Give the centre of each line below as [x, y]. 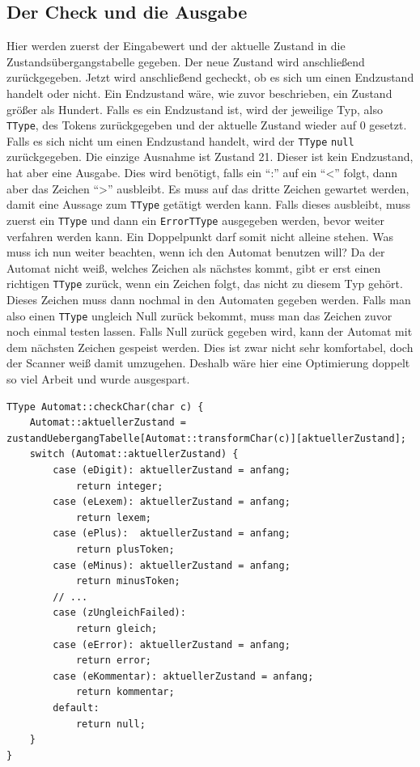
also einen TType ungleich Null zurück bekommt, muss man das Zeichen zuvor [199, 315]
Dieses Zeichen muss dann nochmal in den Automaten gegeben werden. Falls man [209, 300]
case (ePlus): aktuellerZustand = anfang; [172, 534]
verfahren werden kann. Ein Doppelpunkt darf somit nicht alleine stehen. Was [200, 236]
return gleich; [117, 628]
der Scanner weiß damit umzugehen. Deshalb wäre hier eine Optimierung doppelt [208, 363]
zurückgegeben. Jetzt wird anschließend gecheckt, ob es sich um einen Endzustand [210, 77]
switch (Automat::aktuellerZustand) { [134, 454]
